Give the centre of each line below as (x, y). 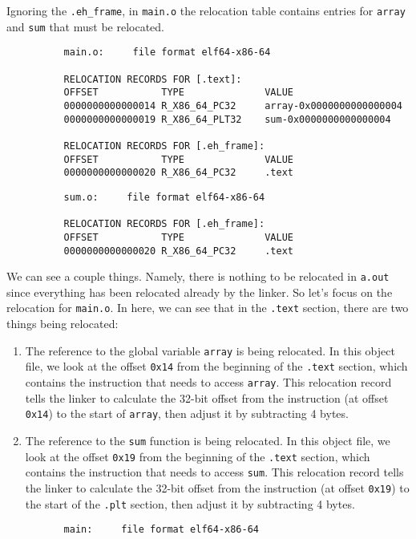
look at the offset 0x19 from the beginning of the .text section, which (198, 456)
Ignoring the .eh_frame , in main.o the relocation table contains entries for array (206, 10)
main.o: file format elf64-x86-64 (167, 53)
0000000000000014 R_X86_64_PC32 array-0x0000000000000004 (233, 105)
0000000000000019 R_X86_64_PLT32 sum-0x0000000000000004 (227, 119)
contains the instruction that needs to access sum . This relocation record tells (214, 472)
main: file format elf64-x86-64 (161, 530)
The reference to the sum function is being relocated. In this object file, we (208, 440)
